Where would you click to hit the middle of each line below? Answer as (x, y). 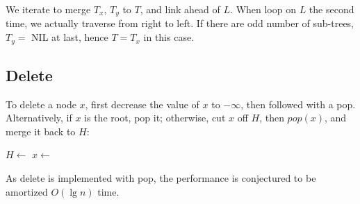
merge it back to (41, 131)
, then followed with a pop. (298, 104)
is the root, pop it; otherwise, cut (155, 118)
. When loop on (263, 9)
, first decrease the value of (142, 104)
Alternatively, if (39, 118)
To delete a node (41, 104)
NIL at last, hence (70, 37)
